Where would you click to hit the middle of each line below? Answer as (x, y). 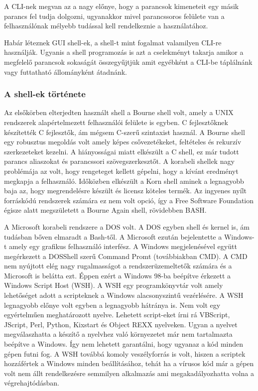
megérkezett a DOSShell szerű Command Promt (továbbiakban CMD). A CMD (126, 256)
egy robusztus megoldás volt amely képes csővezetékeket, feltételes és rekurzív (123, 142)
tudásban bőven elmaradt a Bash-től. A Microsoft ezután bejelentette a (113, 236)
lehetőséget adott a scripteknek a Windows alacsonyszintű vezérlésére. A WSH (124, 295)
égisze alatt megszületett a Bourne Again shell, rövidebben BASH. (105, 210)
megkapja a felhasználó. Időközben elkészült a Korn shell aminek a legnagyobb (124, 181)
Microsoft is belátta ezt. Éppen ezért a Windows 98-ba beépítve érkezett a (118, 275)
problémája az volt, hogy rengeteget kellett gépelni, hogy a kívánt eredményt (121, 171)
